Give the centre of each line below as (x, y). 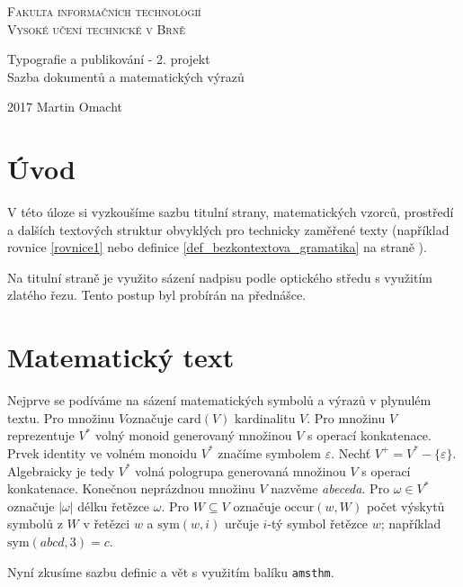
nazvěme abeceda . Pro (330, 488)
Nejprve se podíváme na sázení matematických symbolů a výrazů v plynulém (219, 400)
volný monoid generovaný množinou (193, 435)
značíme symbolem (269, 452)
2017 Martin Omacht (65, 107)
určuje (242, 524)
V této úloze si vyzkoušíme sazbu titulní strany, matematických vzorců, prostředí (231, 212)
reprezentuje (41, 435)
